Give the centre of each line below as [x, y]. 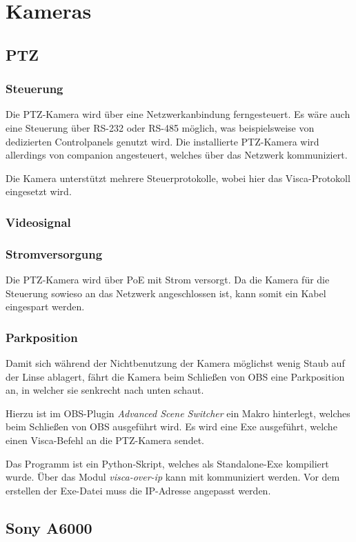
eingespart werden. [45, 307]
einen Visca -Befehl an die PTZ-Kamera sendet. [105, 440]
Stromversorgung [54, 253]
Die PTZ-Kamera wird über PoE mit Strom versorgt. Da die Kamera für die [168, 279]
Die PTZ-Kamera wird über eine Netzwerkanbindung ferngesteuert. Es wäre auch [178, 114]
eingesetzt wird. [39, 191]
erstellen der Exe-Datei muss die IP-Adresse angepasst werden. [138, 490]
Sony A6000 [49, 527]
